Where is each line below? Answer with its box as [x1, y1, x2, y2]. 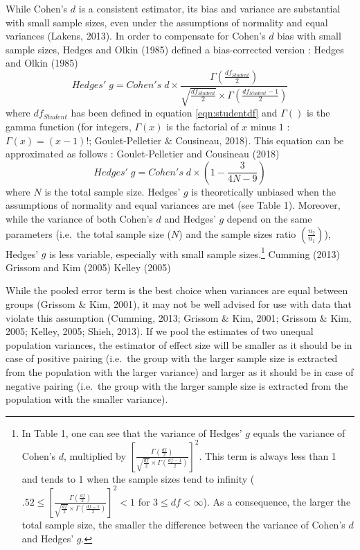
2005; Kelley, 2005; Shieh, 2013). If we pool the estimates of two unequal [6, 324, 314, 338]
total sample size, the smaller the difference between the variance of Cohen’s [21, 517, 345, 531]
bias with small [277, 28, 341, 43]
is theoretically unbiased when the [191, 184, 336, 198]
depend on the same [226, 211, 312, 225]
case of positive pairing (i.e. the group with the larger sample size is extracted [6, 351, 338, 366]
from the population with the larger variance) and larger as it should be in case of [6, 364, 354, 379]
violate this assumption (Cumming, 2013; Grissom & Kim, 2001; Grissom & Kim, [6, 310, 352, 325]
